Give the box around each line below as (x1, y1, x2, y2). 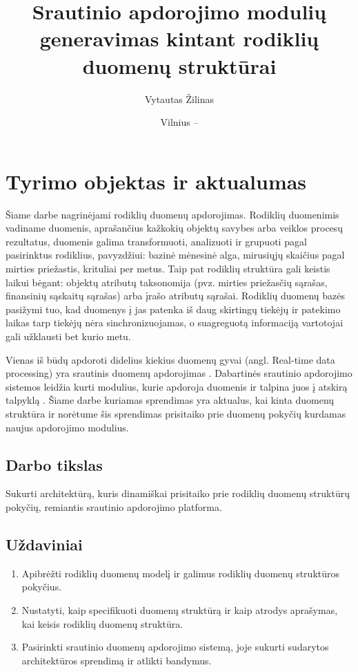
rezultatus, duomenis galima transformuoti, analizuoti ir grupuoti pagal (6, 234, 307, 248)
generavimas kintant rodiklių (39, 24, 319, 53)
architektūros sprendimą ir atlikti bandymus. (21, 653, 212, 667)
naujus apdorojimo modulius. (6, 420, 129, 434)
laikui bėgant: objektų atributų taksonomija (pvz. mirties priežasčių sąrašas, (6, 274, 328, 289)
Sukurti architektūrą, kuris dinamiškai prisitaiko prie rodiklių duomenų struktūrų (6, 486, 350, 501)
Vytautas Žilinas (144, 91, 215, 106)
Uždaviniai (6, 533, 83, 554)
